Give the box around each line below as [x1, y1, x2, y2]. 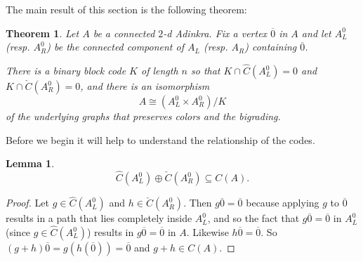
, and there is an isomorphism [80, 79, 210, 93]
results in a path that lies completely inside [6, 211, 192, 225]
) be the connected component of [46, 39, 184, 54]
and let [301, 25, 331, 40]
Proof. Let [6, 195, 49, 210]
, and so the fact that [207, 211, 300, 225]
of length [140, 63, 178, 77]
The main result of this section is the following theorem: [6, 2, 247, 16]
